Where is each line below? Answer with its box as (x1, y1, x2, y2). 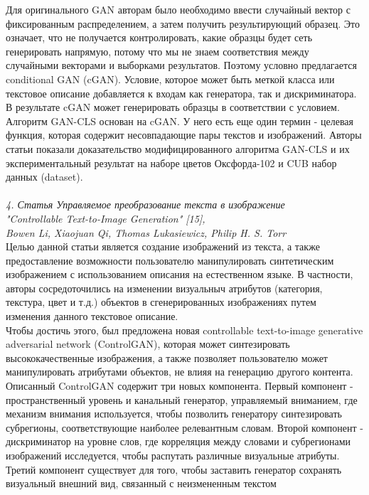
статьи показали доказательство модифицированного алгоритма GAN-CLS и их (6, 141, 350, 156)
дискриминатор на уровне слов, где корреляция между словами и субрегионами (6, 434, 351, 449)
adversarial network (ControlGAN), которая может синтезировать (6, 336, 290, 351)
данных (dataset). (6, 169, 83, 184)
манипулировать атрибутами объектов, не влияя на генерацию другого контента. (6, 364, 353, 379)
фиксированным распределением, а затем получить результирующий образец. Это (6, 16, 360, 31)
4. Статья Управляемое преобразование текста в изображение (6, 197, 285, 212)
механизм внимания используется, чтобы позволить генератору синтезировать (6, 406, 342, 421)
